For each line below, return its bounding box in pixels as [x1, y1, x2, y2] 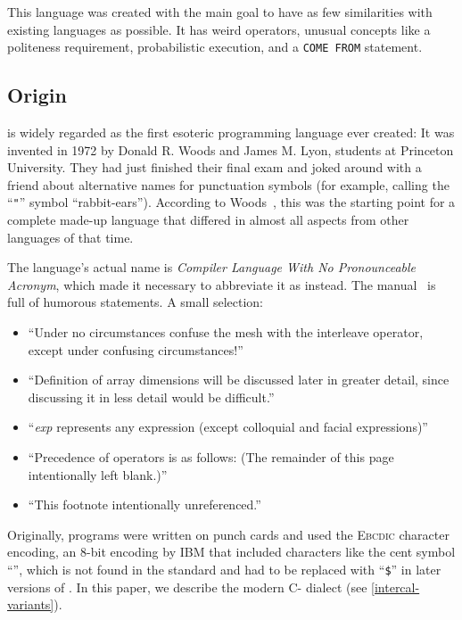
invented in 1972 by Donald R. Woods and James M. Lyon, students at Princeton [7, 140, 454, 159]
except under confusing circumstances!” [28, 340, 243, 359]
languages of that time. [7, 227, 134, 246]
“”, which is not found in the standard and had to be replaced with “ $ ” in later [7, 559, 441, 578]
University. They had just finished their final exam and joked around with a [7, 158, 422, 177]
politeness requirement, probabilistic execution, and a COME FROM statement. [7, 37, 423, 56]
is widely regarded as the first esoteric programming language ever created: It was [7, 123, 455, 142]
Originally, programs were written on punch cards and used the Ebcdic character [7, 525, 450, 543]
